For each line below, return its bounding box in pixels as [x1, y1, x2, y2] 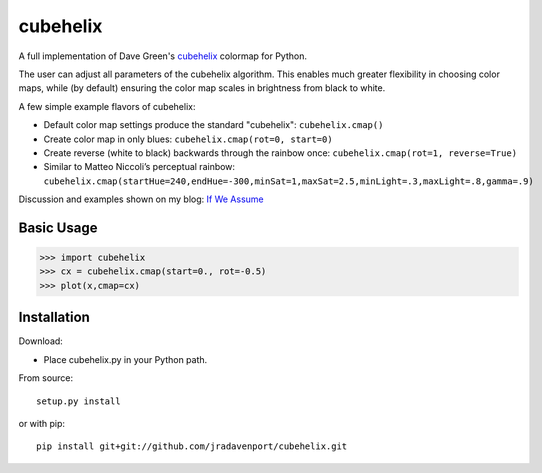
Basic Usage [18, 219, 98, 236]
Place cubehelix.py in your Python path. [43, 353, 208, 365]
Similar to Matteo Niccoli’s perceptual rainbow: [43, 161, 235, 173]
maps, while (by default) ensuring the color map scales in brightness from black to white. [18, 82, 386, 94]
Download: [18, 335, 64, 347]
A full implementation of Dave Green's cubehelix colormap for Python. [18, 50, 307, 62]
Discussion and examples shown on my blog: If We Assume [18, 193, 264, 205]
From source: [18, 372, 74, 384]
